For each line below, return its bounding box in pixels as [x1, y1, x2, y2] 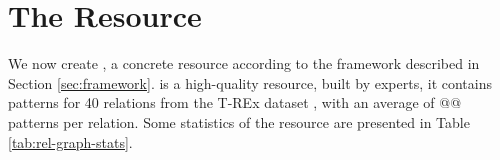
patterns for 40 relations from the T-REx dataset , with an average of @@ [8, 92, 462, 113]
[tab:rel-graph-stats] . [8, 131, 133, 152]
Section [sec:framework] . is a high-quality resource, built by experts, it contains [8, 72, 492, 93]
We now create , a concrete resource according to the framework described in [8, 53, 480, 74]
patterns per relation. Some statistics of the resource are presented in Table [8, 111, 470, 132]
